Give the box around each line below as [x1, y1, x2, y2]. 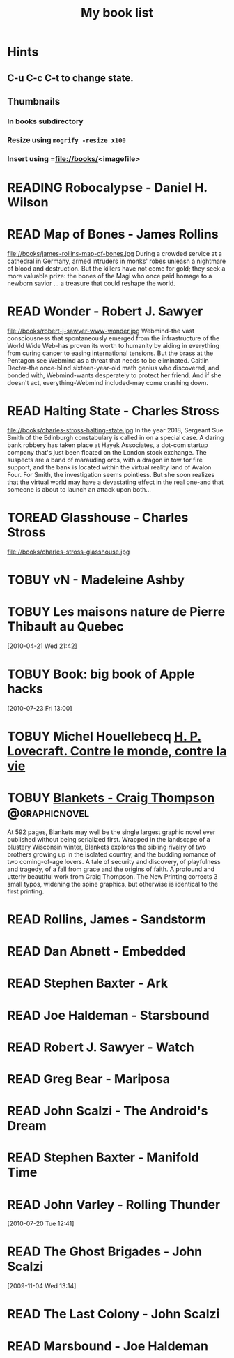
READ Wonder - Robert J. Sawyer [7, 303, 203, 319]
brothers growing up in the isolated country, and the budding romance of [7, 850, 217, 859]
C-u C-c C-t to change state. [7, 72, 134, 84]
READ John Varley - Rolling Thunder [7, 1196, 221, 1212]
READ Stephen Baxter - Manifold [7, 1149, 200, 1165]
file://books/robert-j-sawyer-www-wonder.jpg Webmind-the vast [7, 326, 195, 335]
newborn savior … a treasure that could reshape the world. [7, 279, 175, 287]
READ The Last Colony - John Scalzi [7, 1306, 220, 1322]
